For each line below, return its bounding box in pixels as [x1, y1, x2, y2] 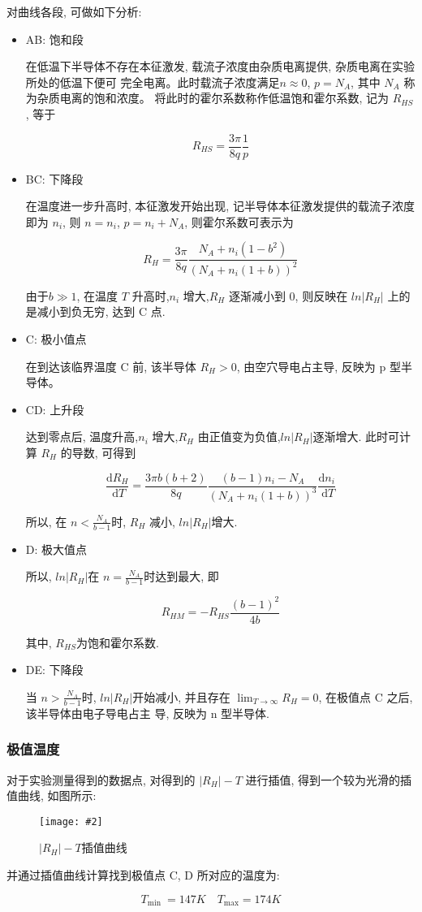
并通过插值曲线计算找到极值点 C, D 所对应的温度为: [6, 867, 280, 884]
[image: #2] [39, 815, 103, 828]
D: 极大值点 [25, 540, 88, 557]
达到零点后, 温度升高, [25, 428, 139, 445]
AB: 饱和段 [25, 30, 84, 47]
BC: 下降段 [25, 170, 84, 187]
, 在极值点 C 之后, [318, 688, 413, 705]
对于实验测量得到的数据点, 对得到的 [6, 771, 196, 788]
